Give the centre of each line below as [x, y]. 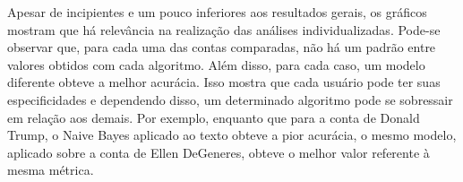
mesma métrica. [51, 170]
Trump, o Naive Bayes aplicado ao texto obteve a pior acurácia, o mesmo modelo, [232, 135]
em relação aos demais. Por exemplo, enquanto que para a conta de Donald [214, 117]
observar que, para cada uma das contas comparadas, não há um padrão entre [222, 47]
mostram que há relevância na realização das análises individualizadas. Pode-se [224, 29]
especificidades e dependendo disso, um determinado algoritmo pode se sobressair [230, 99]
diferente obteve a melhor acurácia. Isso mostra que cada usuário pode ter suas [224, 82]
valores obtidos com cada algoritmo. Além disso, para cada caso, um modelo [216, 64]
